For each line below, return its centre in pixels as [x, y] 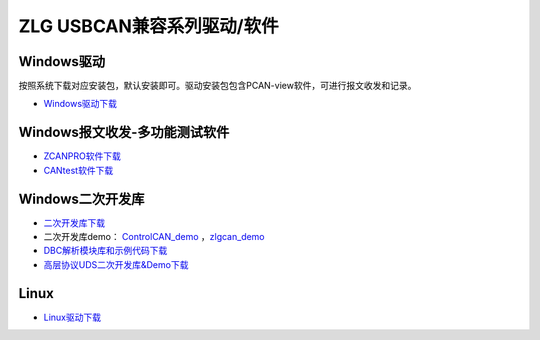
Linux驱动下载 [72, 317]
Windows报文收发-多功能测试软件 [124, 132]
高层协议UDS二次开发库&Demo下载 [116, 264]
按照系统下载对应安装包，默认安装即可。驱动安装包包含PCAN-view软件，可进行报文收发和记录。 [217, 86]
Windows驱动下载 [80, 104]
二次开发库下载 [74, 222]
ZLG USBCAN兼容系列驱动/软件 [148, 26]
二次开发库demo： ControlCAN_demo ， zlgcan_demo [154, 237]
